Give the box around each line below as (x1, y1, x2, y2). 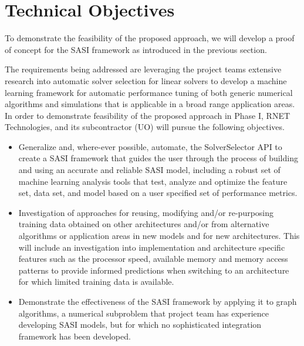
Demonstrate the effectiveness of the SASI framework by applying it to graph (18, 295, 297, 307)
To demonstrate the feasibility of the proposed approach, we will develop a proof (5, 32, 295, 44)
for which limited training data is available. (18, 275, 174, 288)
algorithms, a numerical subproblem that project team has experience (18, 307, 269, 319)
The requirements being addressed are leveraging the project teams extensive (5, 63, 282, 75)
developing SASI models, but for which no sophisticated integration (18, 318, 262, 331)
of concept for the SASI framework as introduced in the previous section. (5, 43, 267, 55)
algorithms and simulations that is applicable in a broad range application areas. (5, 98, 295, 110)
